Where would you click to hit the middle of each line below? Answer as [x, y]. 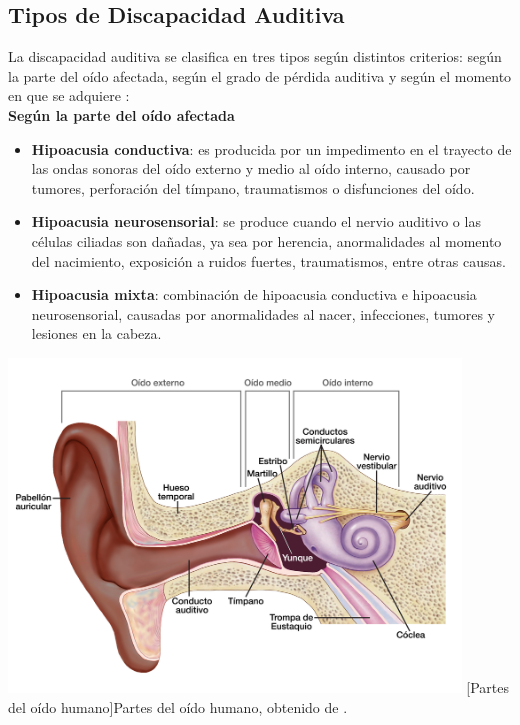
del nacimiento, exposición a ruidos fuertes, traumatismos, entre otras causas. [268, 260]
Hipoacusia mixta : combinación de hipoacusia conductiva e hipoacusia [254, 294]
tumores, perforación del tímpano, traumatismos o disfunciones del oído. [253, 187]
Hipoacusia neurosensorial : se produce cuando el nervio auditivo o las [256, 221]
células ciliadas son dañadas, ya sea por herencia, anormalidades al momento [266, 240]
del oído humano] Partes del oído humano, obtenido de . [178, 706]
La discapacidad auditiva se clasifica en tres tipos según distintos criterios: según [255, 56]
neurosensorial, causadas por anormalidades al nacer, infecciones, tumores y [263, 313]
